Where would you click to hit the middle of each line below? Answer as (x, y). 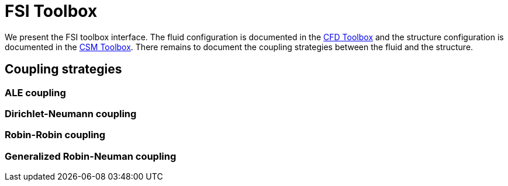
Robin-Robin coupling (55, 135)
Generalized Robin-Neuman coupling (91, 156)
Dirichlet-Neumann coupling (71, 113)
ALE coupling (35, 92)
